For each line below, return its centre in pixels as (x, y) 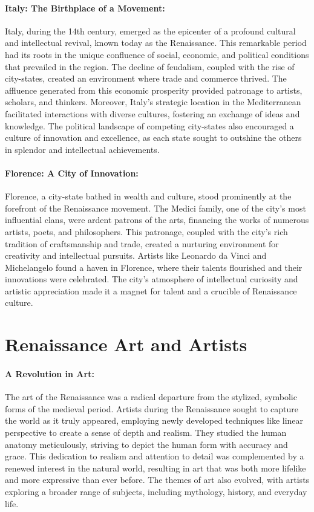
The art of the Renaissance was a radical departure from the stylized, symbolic (151, 397)
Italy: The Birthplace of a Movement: (85, 8)
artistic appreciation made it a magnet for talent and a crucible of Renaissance (151, 290)
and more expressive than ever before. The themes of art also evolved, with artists (157, 480)
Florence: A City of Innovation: (72, 173)
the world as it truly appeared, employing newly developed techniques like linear (154, 420)
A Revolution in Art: (50, 374)
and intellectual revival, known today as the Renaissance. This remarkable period (156, 43)
